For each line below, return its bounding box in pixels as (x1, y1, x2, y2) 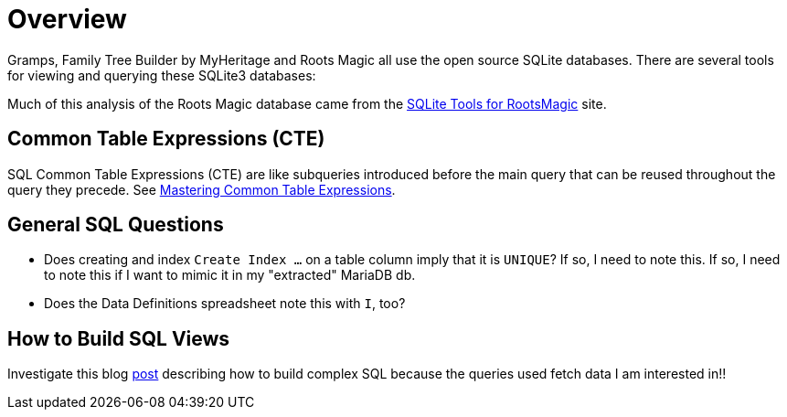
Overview (7, 4, 127, 35)
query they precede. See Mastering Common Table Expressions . (7, 181, 396, 198)
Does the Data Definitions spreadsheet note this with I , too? (44, 295, 406, 312)
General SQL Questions (7, 213, 224, 237)
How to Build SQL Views (7, 326, 230, 350)
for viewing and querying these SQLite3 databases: (7, 67, 316, 83)
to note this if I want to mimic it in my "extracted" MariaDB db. (44, 267, 416, 283)
